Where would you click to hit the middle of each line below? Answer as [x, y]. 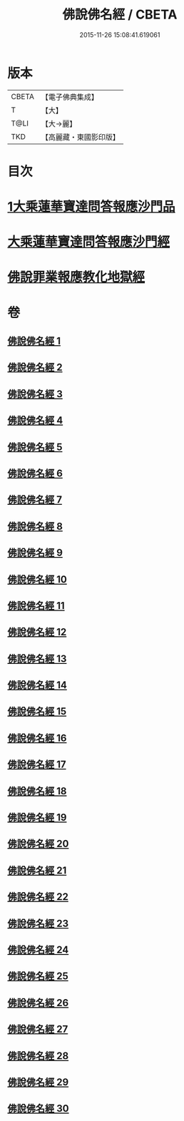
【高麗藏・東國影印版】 [80, 137]
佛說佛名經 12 [37, 632]
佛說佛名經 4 [35, 420]
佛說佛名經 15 [37, 711]
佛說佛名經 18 [37, 791]
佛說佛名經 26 [38, 1003]
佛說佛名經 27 [38, 1029]
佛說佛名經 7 [35, 500]
